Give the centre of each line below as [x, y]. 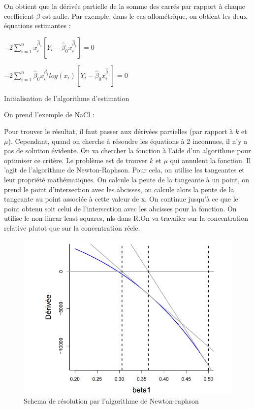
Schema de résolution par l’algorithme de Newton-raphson [111, 401]
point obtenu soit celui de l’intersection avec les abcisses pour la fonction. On [120, 208]
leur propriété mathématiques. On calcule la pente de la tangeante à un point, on [127, 179]
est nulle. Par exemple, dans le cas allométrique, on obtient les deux [144, 16]
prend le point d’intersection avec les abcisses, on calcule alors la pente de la [119, 189]
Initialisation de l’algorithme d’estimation [67, 98]
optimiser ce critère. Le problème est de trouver [76, 160]
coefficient [19, 16]
